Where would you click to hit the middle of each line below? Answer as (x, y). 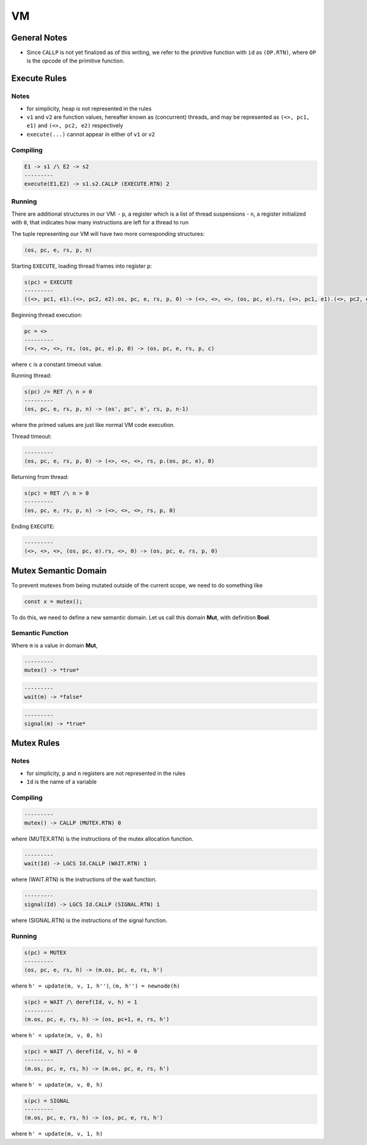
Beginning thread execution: (47, 315)
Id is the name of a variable (62, 782)
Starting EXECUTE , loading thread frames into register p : (82, 266)
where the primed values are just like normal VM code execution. (93, 425)
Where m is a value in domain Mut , (54, 645)
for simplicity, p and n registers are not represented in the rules (106, 773)
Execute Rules (39, 79)
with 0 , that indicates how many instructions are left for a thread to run (100, 222)
